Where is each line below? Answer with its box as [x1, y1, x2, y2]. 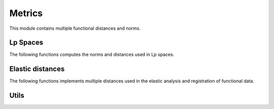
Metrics [9, 8, 43, 19]
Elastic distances [9, 65, 65, 73]
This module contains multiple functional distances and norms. [9, 25, 141, 31]
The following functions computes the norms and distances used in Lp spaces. [9, 51, 175, 58]
